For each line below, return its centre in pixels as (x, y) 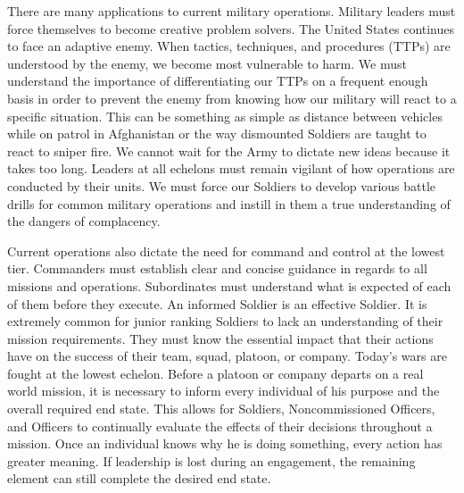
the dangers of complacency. (84, 221)
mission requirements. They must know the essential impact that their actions (220, 338)
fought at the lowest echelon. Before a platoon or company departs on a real (215, 373)
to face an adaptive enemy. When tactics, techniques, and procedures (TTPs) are (229, 46)
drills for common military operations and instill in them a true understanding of (229, 203)
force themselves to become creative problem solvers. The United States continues (231, 28)
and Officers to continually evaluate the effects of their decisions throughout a (220, 426)
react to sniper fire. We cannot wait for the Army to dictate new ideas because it (229, 150)
